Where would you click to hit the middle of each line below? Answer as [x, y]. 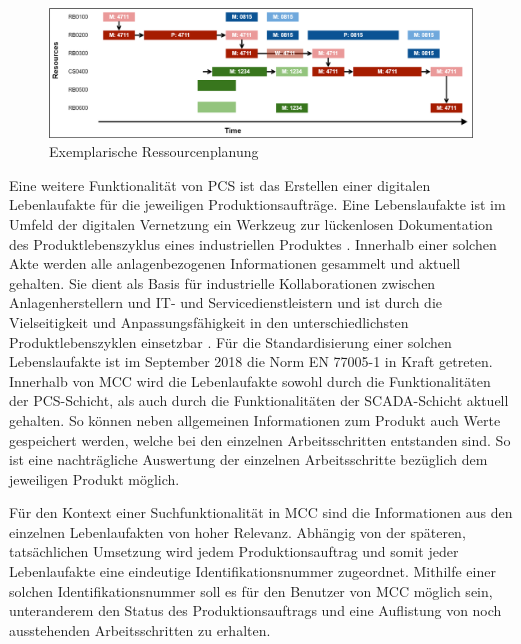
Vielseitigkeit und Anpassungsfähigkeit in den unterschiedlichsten [209, 321]
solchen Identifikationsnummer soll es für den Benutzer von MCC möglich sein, [251, 590]
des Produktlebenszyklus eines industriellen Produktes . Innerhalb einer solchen [253, 243]
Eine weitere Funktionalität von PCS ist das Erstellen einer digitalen [220, 184]
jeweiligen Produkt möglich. [94, 478]
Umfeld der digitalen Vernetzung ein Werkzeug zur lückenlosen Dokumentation [251, 223]
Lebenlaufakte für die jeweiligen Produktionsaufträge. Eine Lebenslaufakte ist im [257, 204]
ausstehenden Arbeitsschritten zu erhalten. [140, 629]
